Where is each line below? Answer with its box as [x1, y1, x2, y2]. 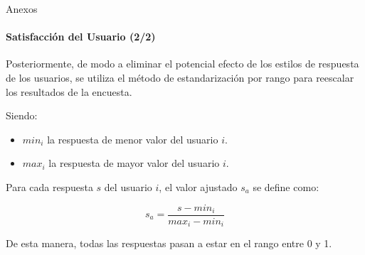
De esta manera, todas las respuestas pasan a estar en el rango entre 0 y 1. [6, 236, 332, 251]
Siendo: [6, 108, 38, 123]
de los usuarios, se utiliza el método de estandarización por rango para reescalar [6, 70, 354, 85]
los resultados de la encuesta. [6, 84, 132, 99]
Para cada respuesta [6, 179, 93, 194]
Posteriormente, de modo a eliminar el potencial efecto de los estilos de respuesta [6, 56, 359, 71]
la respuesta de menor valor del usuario [47, 131, 218, 146]
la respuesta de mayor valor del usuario [48, 156, 220, 170]
